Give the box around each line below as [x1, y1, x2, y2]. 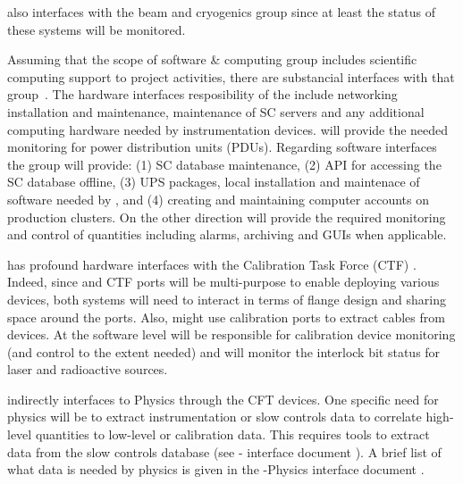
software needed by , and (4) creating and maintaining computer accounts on [7, 189, 429, 208]
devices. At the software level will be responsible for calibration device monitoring [7, 325, 456, 344]
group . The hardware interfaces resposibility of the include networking [7, 85, 398, 104]
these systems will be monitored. [7, 20, 186, 38]
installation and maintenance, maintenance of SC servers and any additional [7, 102, 425, 121]
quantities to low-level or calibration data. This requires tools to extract [35, 425, 430, 444]
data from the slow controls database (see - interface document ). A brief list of [7, 442, 442, 461]
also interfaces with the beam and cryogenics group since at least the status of [7, 3, 435, 21]
